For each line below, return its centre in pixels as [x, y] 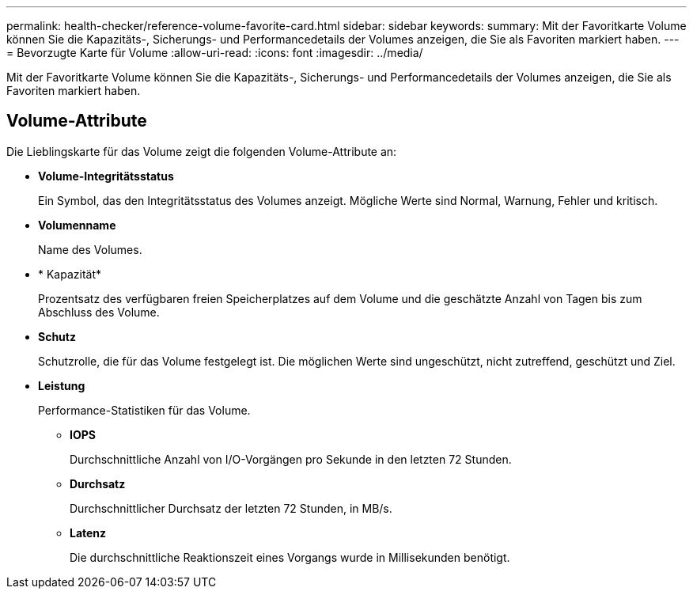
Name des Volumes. [90, 249]
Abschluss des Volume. [99, 312]
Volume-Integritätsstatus [106, 176]
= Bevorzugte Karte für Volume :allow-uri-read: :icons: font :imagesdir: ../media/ [215, 53]
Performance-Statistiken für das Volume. [144, 410]
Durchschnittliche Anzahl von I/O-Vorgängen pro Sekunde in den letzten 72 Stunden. [291, 459]
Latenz [88, 532]
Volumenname [77, 225]
